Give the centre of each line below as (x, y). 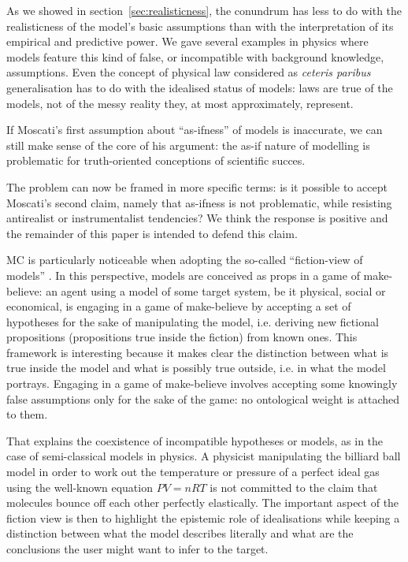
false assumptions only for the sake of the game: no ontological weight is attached (203, 398)
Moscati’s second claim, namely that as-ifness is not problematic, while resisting (199, 202)
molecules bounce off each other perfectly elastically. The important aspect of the (203, 502)
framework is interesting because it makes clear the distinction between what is (198, 352)
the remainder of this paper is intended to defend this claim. (152, 233)
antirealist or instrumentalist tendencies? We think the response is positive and (197, 218)
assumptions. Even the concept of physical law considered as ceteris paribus (189, 72)
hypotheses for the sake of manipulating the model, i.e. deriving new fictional (193, 321)
